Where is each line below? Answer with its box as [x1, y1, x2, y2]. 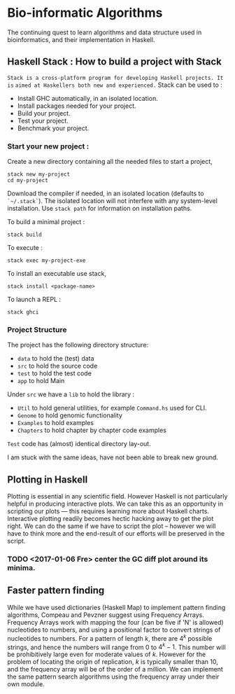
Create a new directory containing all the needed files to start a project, [7, 158, 213, 166]
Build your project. [17, 109, 71, 117]
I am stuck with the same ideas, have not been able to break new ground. [7, 453, 219, 461]
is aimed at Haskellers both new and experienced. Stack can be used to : [7, 81, 222, 89]
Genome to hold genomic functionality [17, 411, 122, 419]
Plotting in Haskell [7, 473, 88, 485]
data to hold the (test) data [17, 354, 94, 363]
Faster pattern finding [7, 585, 105, 597]
